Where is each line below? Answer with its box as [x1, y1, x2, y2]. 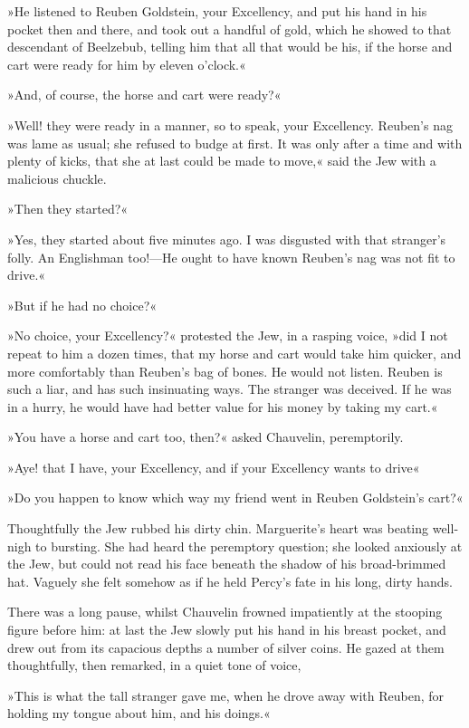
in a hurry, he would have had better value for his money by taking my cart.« [7, 397, 438, 416]
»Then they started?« [7, 199, 129, 218]
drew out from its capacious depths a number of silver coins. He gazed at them [7, 637, 445, 656]
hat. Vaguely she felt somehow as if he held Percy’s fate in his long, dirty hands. [7, 571, 453, 590]
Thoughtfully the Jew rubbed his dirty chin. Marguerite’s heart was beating [7, 519, 429, 538]
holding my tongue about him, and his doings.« [7, 704, 271, 723]
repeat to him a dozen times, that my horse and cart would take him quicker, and [7, 343, 462, 362]
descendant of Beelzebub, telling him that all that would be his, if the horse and [7, 37, 453, 56]
